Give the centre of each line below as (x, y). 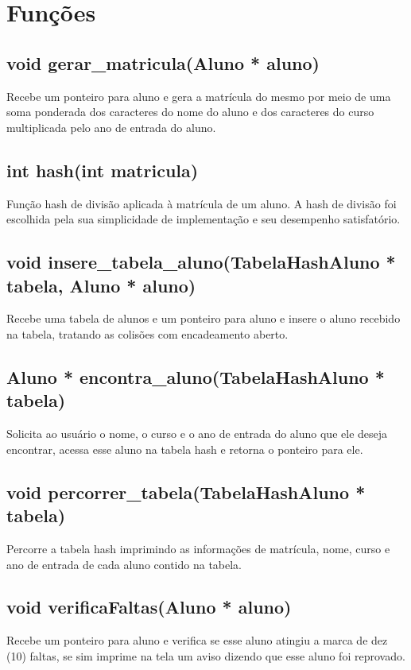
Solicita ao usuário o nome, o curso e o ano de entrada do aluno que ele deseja (197, 434)
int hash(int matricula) (103, 170)
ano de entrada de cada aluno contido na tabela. (124, 564)
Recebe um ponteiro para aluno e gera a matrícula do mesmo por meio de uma (199, 96)
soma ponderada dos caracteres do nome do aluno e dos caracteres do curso (190, 112)
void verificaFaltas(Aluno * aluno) (149, 607)
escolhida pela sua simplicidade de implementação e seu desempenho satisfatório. (204, 219)
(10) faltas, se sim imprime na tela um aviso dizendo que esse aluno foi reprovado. (206, 655)
